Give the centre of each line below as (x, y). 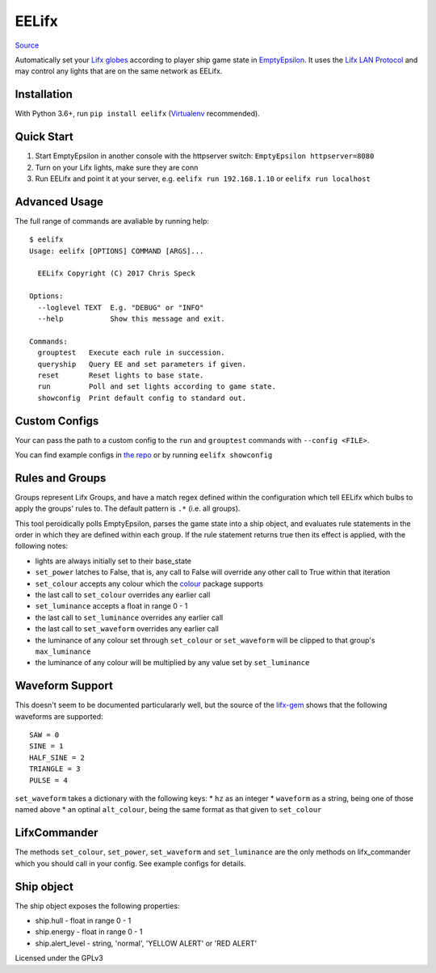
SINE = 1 (46, 746)
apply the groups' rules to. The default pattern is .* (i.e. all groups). (128, 508)
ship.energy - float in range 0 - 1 (89, 932)
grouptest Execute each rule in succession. (131, 353)
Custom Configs (57, 421)
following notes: (42, 546)
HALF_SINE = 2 (57, 757)
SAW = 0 (44, 735)
